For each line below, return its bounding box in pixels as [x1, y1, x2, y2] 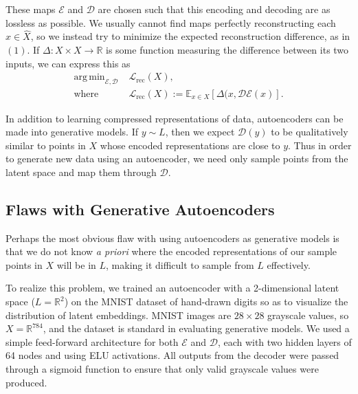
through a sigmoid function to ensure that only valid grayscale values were [5, 362, 319, 376]
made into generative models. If [5, 124, 138, 139]
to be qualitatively [271, 124, 348, 139]
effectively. [267, 257, 311, 272]
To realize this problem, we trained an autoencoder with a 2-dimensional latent [5, 281, 339, 295]
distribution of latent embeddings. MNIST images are [5, 307, 232, 322]
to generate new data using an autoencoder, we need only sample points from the [5, 151, 348, 166]
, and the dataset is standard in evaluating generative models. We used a [43, 321, 350, 336]
